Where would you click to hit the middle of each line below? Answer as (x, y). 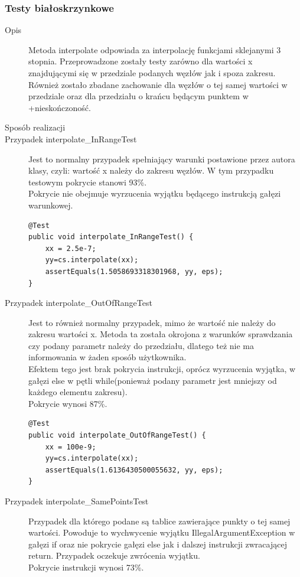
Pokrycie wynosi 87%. (68, 403)
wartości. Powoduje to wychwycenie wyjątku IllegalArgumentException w (162, 532)
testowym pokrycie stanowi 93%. (88, 182)
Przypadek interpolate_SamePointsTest (77, 501)
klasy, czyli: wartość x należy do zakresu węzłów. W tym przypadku (151, 170)
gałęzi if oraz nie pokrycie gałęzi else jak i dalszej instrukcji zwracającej (158, 544)
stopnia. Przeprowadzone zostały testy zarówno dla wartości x (141, 61)
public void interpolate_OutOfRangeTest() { (117, 436)
